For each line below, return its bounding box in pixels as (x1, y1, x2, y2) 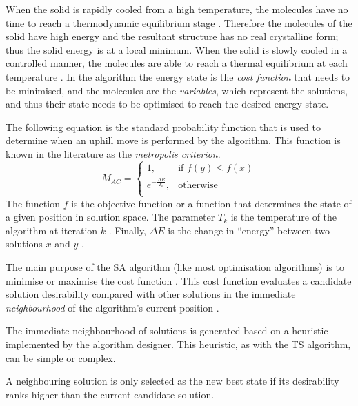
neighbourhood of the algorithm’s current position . (6, 300, 219, 314)
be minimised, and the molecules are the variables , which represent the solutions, (6, 83, 348, 97)
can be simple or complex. (6, 350, 116, 365)
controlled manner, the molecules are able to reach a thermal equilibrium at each (6, 56, 348, 70)
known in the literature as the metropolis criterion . (6, 146, 221, 161)
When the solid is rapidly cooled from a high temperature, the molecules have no (6, 2, 348, 16)
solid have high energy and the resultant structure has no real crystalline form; (6, 29, 339, 43)
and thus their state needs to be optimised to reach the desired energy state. (6, 97, 329, 111)
